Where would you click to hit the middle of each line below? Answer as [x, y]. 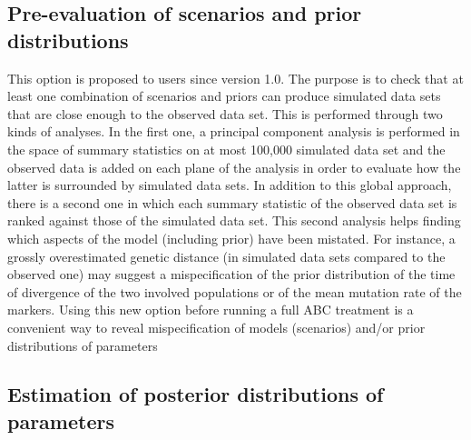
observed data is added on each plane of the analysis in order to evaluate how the [234, 167]
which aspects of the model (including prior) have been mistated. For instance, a [231, 238]
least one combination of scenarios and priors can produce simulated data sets [224, 96]
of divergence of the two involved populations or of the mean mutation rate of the [235, 291]
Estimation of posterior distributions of [196, 394]
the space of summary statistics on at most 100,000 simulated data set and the [226, 149]
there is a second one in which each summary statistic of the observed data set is [232, 202]
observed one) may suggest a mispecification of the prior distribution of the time [231, 274]
